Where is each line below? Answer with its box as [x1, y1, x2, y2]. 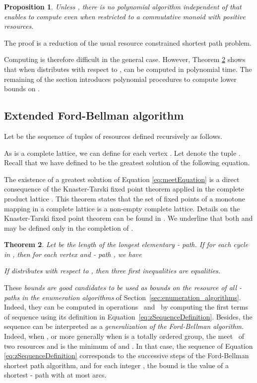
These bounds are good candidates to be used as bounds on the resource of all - [4, 282, 242, 293]
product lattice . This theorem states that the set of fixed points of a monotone [4, 193, 245, 203]
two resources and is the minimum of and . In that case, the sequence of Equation [4, 340, 253, 351]
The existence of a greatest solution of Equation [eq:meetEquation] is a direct [4, 174, 240, 184]
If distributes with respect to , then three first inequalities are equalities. [4, 265, 221, 276]
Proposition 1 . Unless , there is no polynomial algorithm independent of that [4, 1, 242, 11]
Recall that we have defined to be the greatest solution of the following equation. [4, 157, 250, 168]
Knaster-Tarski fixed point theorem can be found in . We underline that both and [4, 213, 253, 223]
